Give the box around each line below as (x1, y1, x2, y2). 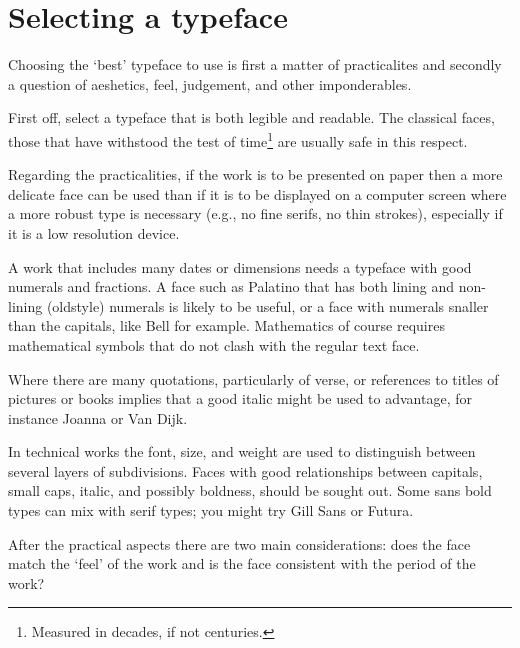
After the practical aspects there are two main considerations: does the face (8, 533, 471, 554)
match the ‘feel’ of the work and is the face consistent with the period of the (8, 553, 476, 574)
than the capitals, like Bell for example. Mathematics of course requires (8, 315, 445, 336)
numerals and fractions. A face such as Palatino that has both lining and (8, 276, 454, 297)
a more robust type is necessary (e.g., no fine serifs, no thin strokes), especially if (8, 203, 503, 224)
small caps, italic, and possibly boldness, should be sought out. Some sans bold (8, 480, 492, 501)
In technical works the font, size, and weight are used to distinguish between (8, 441, 476, 462)
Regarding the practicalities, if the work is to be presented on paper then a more (8, 164, 503, 185)
